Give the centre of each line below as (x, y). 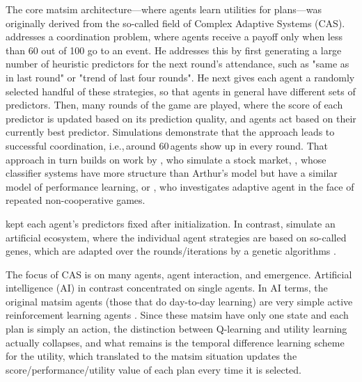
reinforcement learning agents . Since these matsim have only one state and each (177, 315)
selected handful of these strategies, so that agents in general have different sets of (181, 91)
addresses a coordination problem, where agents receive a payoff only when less (174, 37)
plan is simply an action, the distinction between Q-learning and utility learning (176, 329)
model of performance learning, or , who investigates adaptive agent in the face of (180, 186)
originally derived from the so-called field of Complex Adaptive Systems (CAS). (175, 23)
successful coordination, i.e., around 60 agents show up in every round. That (167, 145)
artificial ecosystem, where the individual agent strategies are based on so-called (176, 237)
